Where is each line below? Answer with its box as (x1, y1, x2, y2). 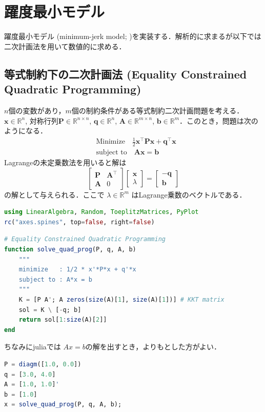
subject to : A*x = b (18, 276, 92, 283)
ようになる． (4, 125, 47, 136)
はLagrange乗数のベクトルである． (131, 189, 247, 200)
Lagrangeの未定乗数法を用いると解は (4, 157, 127, 168)
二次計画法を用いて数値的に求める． (4, 41, 126, 51)
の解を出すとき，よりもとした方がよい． (85, 341, 221, 352)
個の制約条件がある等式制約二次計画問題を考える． (71, 105, 244, 115)
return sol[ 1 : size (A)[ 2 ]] (18, 316, 107, 324)
